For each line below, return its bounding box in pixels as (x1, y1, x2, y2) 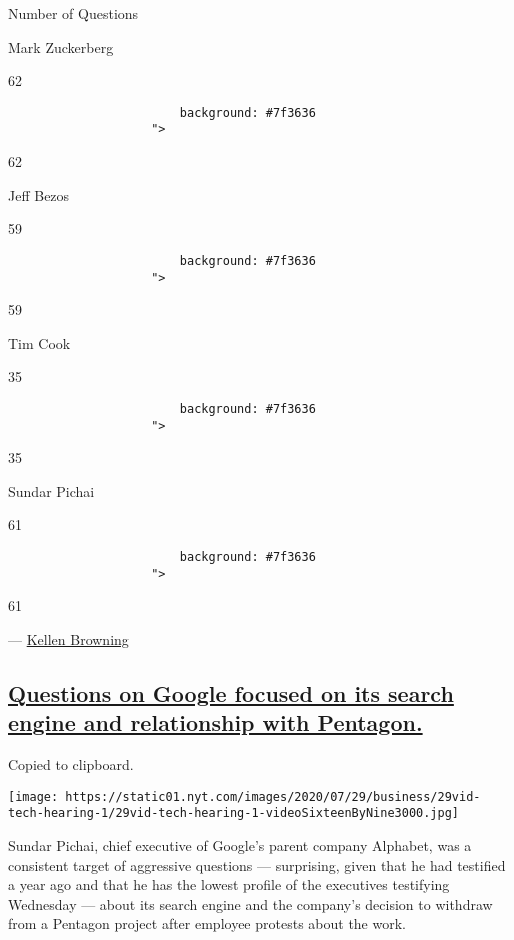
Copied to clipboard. (8, 754, 134, 775)
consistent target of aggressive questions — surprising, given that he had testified (8, 854, 506, 875)
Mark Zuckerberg (8, 36, 114, 57)
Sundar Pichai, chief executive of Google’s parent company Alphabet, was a (8, 835, 472, 856)
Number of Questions (8, 3, 139, 23)
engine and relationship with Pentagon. (8, 707, 423, 738)
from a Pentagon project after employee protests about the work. (8, 913, 406, 934)
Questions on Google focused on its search (8, 677, 454, 708)
